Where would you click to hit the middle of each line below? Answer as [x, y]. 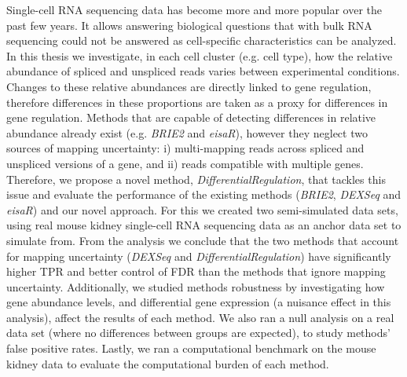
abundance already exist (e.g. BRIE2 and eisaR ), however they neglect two [187, 132]
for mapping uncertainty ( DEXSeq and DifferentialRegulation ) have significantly [199, 256]
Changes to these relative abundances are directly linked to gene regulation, [189, 86]
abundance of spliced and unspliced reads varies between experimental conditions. [203, 71]
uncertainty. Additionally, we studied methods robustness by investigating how [196, 286]
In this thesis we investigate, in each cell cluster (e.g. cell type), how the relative [200, 55]
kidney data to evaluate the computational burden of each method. [168, 363]
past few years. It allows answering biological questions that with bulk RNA [189, 25]
